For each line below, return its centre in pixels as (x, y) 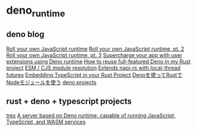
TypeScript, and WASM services (46, 122)
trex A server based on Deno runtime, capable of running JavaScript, (91, 116)
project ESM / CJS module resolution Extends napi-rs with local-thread (93, 68)
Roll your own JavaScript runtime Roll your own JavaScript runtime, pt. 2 (95, 49)
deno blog (25, 34)
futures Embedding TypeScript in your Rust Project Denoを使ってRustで (94, 74)
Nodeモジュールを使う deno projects (51, 82)
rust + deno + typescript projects (69, 101)
